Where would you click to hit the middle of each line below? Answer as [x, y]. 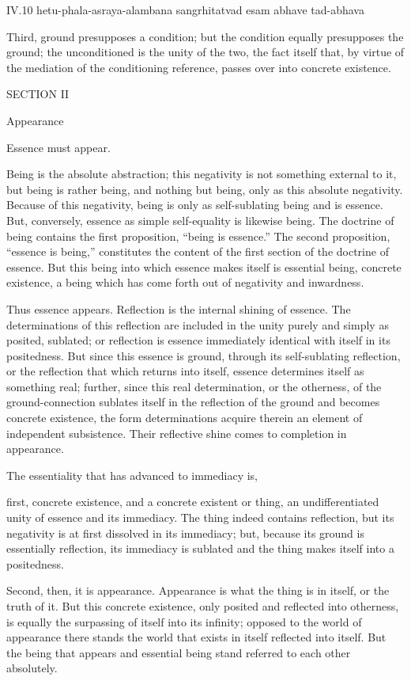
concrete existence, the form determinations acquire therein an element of [185, 418]
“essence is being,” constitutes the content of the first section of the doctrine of [198, 251]
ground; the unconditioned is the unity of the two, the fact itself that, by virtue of [205, 52]
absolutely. [32, 668]
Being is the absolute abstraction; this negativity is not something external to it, [202, 174]
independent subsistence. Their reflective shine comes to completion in [177, 433]
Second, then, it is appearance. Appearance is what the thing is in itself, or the [198, 590]
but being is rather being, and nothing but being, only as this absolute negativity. [205, 189]
